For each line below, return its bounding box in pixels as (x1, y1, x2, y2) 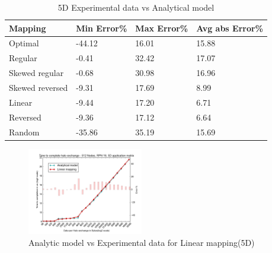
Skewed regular (9, 67, 64, 79)
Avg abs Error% (196, 21, 264, 34)
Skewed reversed (9, 81, 68, 93)
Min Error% (76, 21, 127, 34)
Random (9, 125, 40, 138)
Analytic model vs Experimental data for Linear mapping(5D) (28, 236, 255, 248)
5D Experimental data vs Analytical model (57, 1, 215, 13)
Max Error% (135, 21, 188, 34)
